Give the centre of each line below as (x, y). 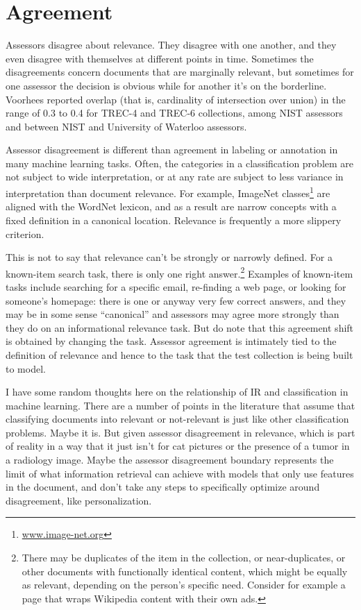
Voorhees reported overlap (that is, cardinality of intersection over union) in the (176, 99)
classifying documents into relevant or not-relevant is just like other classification (177, 419)
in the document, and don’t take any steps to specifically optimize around (163, 487)
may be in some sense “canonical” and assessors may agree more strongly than (173, 314)
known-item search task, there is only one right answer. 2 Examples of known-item (179, 272)
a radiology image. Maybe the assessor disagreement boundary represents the (170, 460)
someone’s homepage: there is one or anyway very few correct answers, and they (176, 300)
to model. (26, 368)
